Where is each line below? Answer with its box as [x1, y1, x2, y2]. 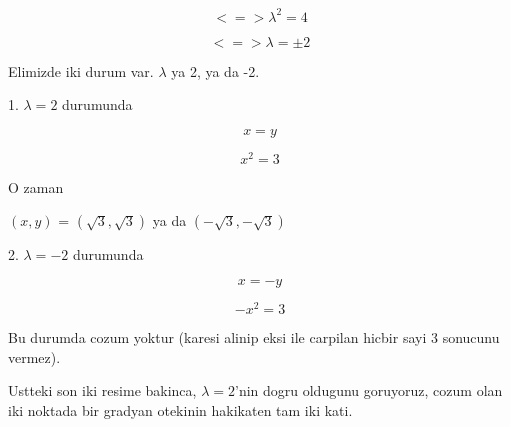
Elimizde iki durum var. [8, 60, 154, 81]
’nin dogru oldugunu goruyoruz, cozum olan [234, 380, 503, 401]
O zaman [8, 176, 64, 197]
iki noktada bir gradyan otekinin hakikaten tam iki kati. [8, 399, 353, 420]
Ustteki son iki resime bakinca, [8, 380, 197, 401]
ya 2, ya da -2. [171, 60, 260, 81]
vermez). [8, 346, 61, 367]
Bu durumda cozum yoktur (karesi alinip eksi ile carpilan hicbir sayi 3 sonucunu [8, 327, 500, 348]
